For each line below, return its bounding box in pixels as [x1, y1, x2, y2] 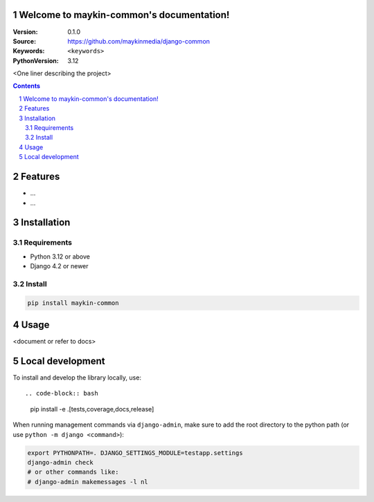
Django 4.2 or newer [30, 262, 89, 270]
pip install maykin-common [27, 299, 119, 307]
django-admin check [27, 458, 93, 466]
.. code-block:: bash [25, 389, 98, 398]
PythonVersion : [12, 56, 59, 65]
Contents [12, 82, 41, 90]
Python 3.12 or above [30, 252, 90, 261]
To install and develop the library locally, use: [12, 373, 142, 382]
